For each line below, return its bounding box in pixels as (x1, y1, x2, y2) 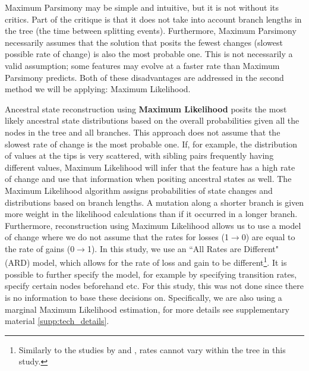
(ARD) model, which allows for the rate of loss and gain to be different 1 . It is (5, 254, 287, 269)
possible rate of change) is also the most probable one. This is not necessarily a (5, 48, 293, 60)
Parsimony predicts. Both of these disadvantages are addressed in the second (5, 71, 284, 83)
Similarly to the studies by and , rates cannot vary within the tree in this (18, 343, 286, 356)
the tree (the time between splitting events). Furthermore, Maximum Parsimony (5, 24, 297, 37)
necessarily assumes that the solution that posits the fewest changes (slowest (5, 36, 283, 48)
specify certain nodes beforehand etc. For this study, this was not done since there (5, 279, 304, 292)
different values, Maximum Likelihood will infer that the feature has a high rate (5, 161, 295, 173)
